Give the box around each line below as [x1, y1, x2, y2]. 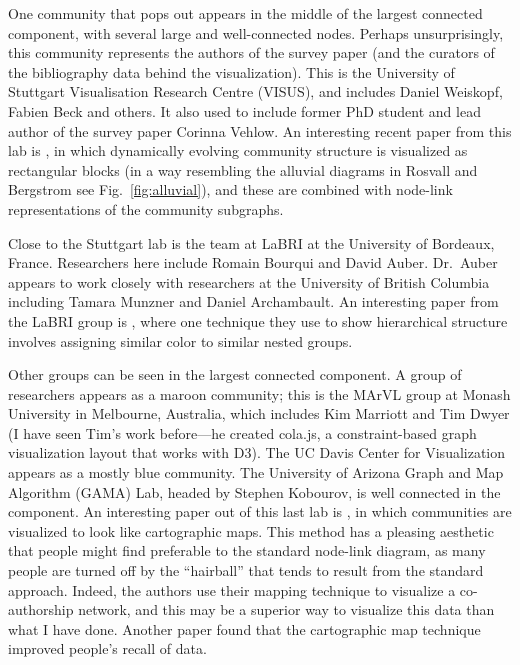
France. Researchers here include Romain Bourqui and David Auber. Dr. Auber [8, 252, 498, 273]
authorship [8, 599, 74, 620]
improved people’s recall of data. [8, 638, 207, 659]
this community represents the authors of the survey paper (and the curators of [8, 42, 495, 63]
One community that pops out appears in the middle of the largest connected [8, 3, 483, 23]
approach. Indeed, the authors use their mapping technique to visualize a [8, 579, 456, 600]
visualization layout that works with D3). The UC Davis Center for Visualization [8, 442, 506, 463]
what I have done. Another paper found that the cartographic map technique [8, 618, 481, 639]
